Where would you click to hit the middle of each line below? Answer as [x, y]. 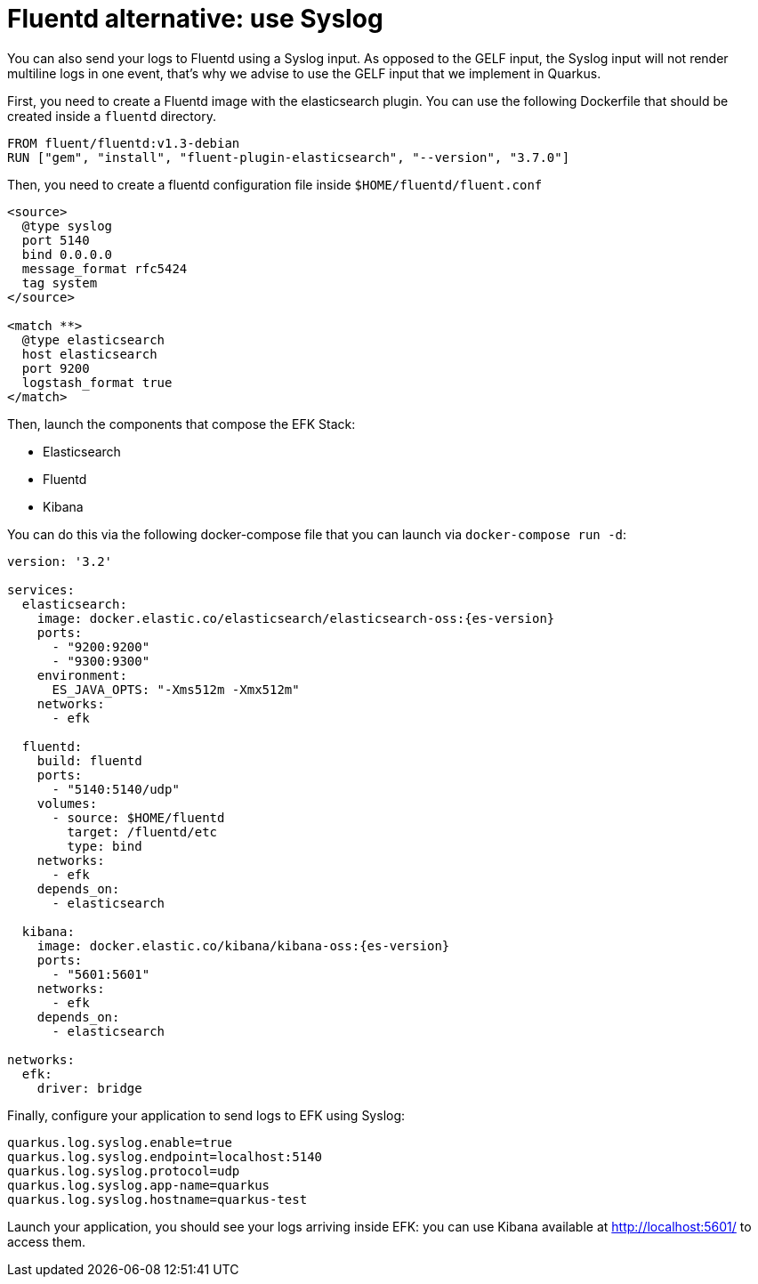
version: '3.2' [60, 561]
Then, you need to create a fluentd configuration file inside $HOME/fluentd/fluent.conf [275, 184]
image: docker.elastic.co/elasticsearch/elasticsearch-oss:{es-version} [296, 618]
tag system [60, 283]
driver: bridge [89, 1088]
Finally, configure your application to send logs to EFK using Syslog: [206, 1115]
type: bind [105, 846]
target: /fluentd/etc [142, 832]
